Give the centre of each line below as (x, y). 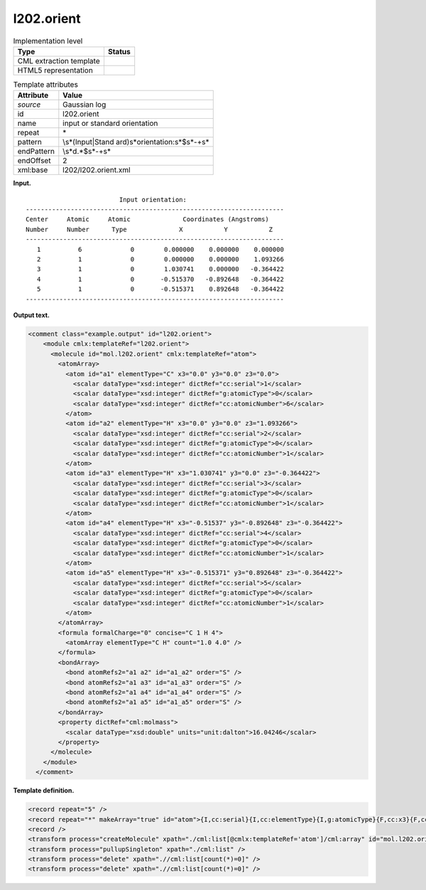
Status (119, 51)
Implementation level (48, 41)
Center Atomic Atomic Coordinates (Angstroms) (147, 219)
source (29, 105)
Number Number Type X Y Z (149, 229)
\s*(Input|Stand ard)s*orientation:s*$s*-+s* (136, 142)
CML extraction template (59, 60)
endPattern (36, 152)
